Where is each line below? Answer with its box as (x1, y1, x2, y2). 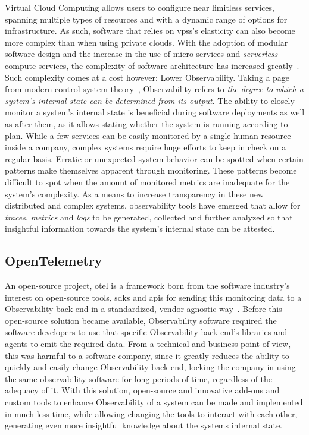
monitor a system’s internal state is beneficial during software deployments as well (5, 106, 305, 118)
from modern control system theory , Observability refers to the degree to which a (5, 83, 304, 95)
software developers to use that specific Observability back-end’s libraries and (5, 326, 288, 338)
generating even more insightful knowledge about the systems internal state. (5, 419, 282, 431)
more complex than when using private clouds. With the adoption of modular (5, 36, 288, 48)
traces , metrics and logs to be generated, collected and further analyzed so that (5, 210, 293, 223)
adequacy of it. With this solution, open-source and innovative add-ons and (5, 384, 280, 396)
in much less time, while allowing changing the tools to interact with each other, (5, 407, 298, 420)
